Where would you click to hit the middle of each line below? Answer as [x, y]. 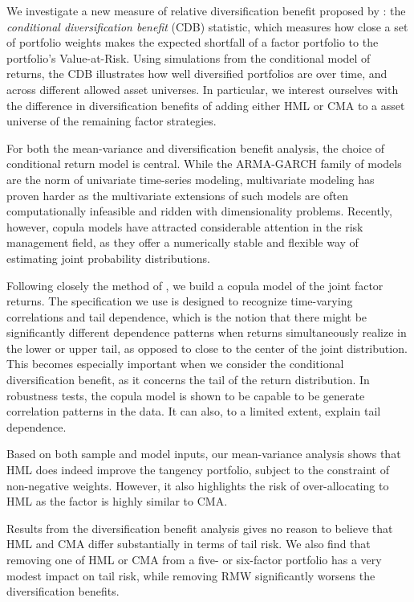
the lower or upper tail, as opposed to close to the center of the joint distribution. [207, 348]
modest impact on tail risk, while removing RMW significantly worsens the [191, 575]
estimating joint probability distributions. [108, 258]
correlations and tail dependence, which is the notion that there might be [187, 316]
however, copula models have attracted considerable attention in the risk [185, 226]
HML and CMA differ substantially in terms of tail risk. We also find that [189, 544]
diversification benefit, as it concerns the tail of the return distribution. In [188, 380]
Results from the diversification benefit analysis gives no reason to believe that [200, 528]
